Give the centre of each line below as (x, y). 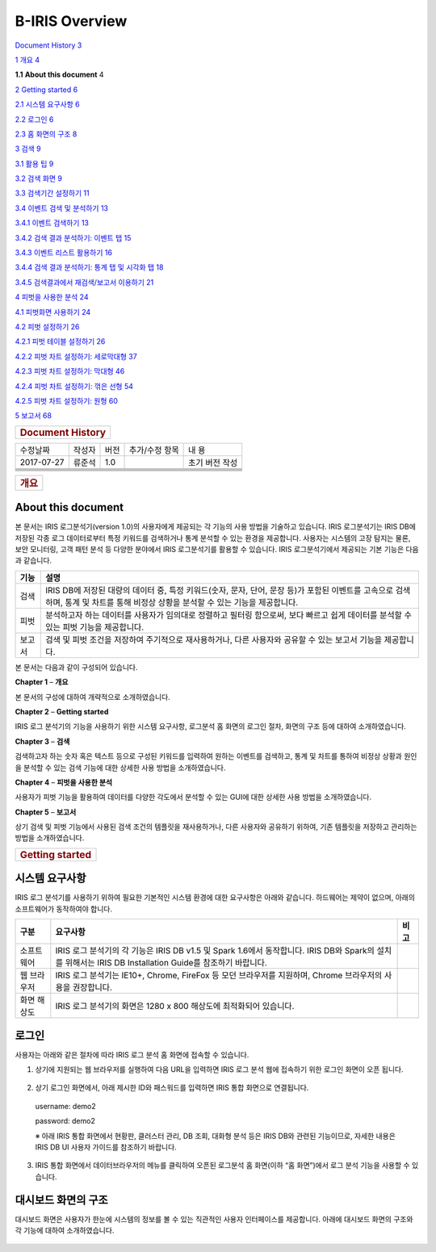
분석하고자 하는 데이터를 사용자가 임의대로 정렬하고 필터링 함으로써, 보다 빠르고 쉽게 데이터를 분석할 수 (228, 615)
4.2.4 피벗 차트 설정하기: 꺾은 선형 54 (74, 386)
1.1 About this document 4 (59, 75)
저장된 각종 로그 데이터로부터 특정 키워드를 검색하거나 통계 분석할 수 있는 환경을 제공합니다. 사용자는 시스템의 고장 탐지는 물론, (213, 538)
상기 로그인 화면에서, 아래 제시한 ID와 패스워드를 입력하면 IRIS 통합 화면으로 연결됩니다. (172, 1088)
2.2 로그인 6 (34, 119)
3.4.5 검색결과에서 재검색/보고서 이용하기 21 (84, 282)
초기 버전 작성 (213, 463)
